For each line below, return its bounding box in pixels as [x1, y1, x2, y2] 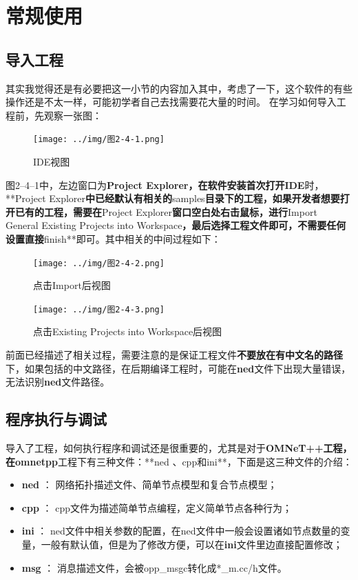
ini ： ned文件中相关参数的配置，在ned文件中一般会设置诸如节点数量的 [21, 523, 341, 538]
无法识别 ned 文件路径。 [6, 374, 110, 389]
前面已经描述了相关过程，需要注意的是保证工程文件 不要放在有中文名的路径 [6, 348, 343, 362]
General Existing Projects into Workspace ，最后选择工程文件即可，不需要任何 [6, 218, 346, 232]
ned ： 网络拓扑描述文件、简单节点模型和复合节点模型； [21, 477, 277, 492]
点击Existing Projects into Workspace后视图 [33, 324, 222, 339]
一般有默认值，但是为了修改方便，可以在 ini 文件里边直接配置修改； [41, 537, 343, 552]
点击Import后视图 [33, 278, 111, 292]
